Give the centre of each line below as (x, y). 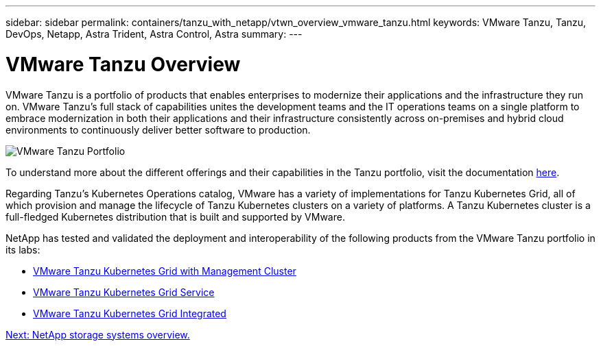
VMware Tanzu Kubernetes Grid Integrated (130, 313)
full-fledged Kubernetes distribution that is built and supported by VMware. (175, 217)
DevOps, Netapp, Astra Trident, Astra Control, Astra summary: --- (154, 34)
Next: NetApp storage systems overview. (98, 334)
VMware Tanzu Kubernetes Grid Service (124, 292)
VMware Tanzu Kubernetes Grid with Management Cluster (165, 271)
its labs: (23, 249)
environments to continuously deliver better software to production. (158, 129)
